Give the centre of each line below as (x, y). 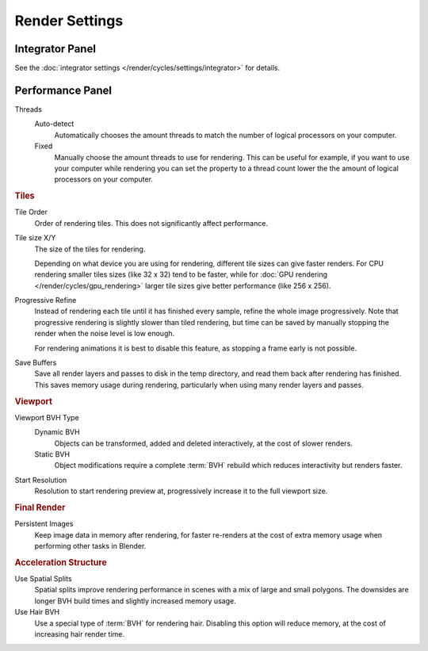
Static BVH (52, 454)
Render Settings (69, 21)
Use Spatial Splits (43, 579)
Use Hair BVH (37, 612)
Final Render (40, 507)
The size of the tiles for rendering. (90, 249)
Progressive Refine (46, 301)
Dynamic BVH (57, 432)
